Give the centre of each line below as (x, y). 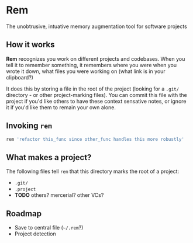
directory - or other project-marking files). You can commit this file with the (96, 95)
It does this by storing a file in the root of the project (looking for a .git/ (93, 89)
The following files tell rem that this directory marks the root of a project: (93, 171)
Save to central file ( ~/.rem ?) (49, 228)
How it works (30, 45)
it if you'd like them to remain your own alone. (61, 107)
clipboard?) (20, 77)
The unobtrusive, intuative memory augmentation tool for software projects (96, 26)
